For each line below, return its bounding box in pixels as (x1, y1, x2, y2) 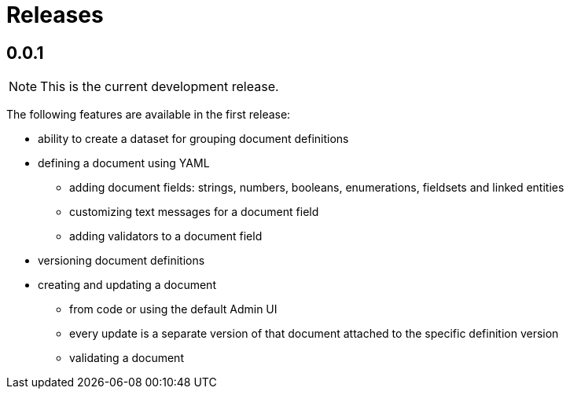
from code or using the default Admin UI (69, 302, 278, 316)
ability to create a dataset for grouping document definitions (38, 132, 349, 146)
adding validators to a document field (69, 229, 263, 243)
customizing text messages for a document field (69, 205, 319, 219)
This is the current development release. (40, 79, 279, 95)
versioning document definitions (38, 254, 205, 268)
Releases (6, 2, 104, 28)
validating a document (69, 351, 184, 365)
